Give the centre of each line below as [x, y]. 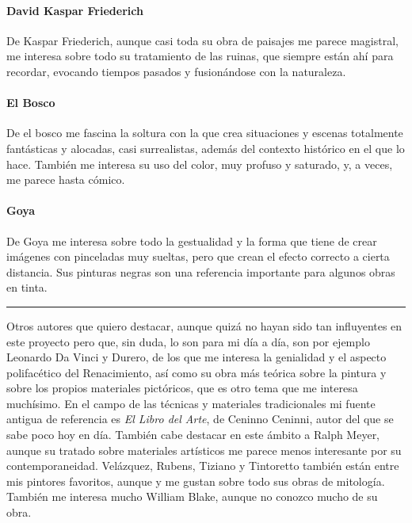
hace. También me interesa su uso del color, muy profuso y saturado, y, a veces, [200, 164]
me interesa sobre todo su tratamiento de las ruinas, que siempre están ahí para [200, 56]
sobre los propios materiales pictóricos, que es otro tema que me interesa [182, 388]
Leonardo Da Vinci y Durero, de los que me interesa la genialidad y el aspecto [196, 357]
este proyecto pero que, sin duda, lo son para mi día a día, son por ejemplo [188, 341]
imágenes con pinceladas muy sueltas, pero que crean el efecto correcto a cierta [198, 256]
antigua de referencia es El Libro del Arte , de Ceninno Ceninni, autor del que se [200, 419]
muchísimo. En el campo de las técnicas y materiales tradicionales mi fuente [191, 403]
